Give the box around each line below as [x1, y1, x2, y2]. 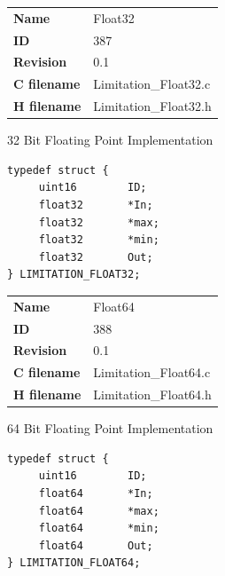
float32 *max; [38, 216, 159, 229]
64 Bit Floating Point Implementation [7, 419, 213, 438]
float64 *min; [38, 522, 159, 535]
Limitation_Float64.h [93, 385, 212, 404]
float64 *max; [38, 504, 159, 517]
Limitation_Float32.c [93, 75, 211, 93]
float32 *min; [38, 233, 159, 247]
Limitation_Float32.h [93, 97, 212, 115]
